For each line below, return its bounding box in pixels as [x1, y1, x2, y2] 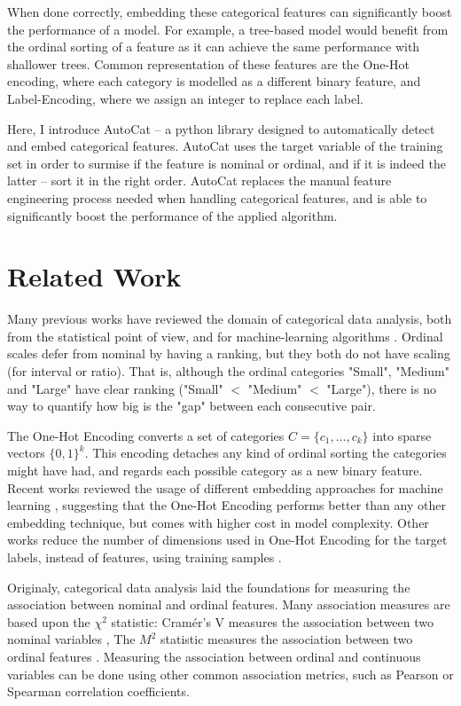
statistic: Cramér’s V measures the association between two [111, 612, 434, 631]
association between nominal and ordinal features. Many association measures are [7, 595, 450, 614]
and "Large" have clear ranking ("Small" [7, 379, 223, 397]
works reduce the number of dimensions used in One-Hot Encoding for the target [7, 530, 448, 549]
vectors [7, 443, 45, 462]
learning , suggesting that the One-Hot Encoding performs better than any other [7, 496, 446, 514]
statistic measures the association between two [160, 630, 413, 648]
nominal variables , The [7, 630, 136, 648]
